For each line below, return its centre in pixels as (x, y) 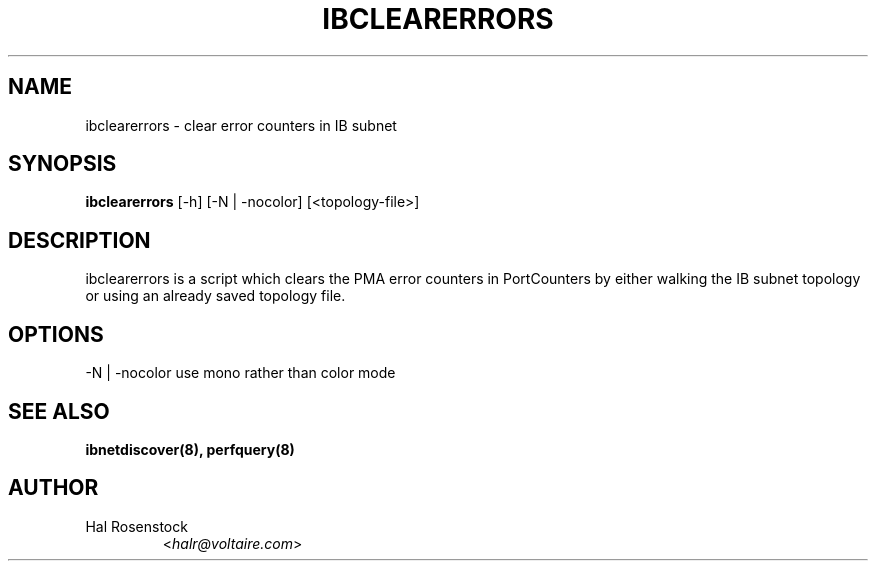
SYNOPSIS (62, 164)
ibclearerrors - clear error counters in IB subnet (241, 125)
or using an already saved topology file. (215, 296)
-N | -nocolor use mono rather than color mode (240, 373)
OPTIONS (56, 334)
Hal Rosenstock (136, 526)
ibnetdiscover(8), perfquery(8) (190, 449)
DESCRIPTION (79, 240)
